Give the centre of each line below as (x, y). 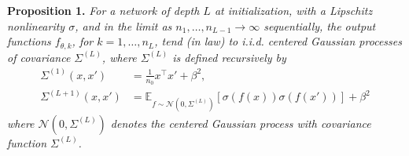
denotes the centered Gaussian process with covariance (241, 123)
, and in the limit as (123, 25)
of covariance (39, 57)
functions (29, 41)
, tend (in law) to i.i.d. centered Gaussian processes (278, 41)
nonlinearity (36, 25)
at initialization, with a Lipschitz (293, 10)
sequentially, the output (320, 25)
